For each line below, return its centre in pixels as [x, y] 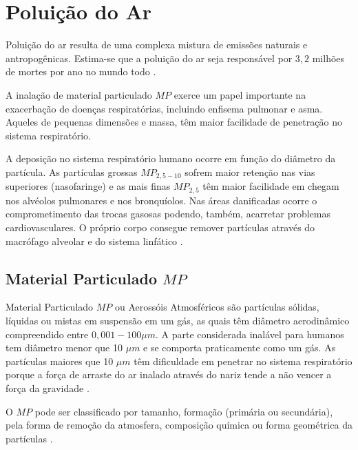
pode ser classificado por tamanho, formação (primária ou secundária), [184, 411]
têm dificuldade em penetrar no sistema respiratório [243, 361]
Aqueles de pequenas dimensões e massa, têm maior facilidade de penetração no [174, 122]
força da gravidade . [48, 388]
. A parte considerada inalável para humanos [250, 334]
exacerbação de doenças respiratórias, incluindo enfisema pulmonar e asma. [164, 108]
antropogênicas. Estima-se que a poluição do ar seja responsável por [149, 58]
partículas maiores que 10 [60, 361]
